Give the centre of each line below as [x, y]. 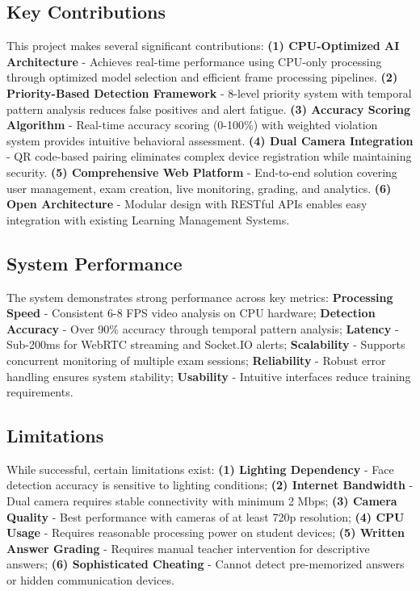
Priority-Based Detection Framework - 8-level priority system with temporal [209, 92]
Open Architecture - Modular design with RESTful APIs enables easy [187, 204]
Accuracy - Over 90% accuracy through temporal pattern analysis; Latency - [203, 328]
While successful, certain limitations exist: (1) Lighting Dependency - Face [200, 469]
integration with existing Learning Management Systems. [148, 219]
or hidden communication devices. [90, 580]
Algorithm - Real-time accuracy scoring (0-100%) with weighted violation [192, 125]
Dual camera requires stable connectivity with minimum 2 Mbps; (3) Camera [202, 501]
